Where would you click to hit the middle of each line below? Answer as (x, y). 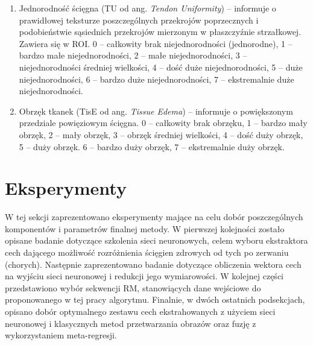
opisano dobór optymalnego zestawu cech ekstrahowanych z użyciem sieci (140, 311)
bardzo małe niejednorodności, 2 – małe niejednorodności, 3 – (133, 55)
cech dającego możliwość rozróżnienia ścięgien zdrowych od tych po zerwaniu (147, 252)
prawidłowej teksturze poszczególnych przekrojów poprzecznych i (139, 20)
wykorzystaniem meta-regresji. (61, 335)
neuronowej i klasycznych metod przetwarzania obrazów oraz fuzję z (131, 323)
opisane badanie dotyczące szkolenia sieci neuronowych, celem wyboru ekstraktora (156, 240)
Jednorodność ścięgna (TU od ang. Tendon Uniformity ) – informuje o (147, 8)
